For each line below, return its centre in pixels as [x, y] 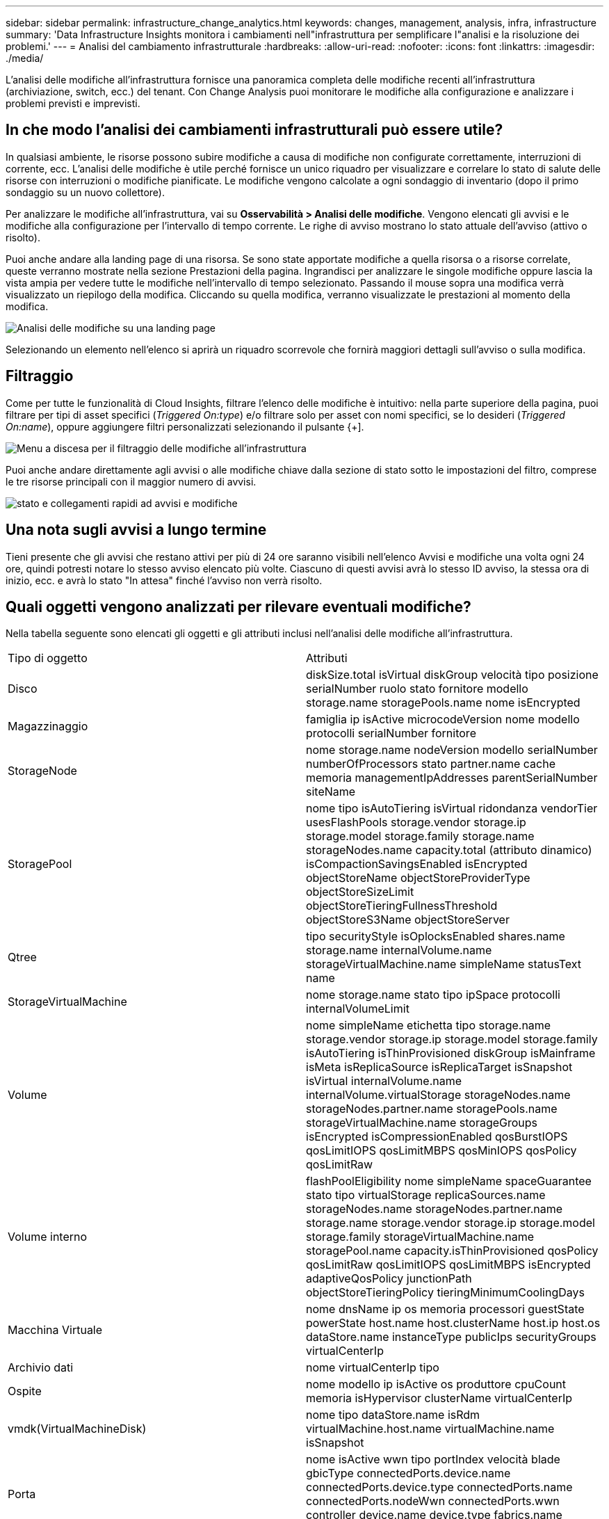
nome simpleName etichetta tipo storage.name [429, 1026]
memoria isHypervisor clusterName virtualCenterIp [439, 1398]
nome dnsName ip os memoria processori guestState [445, 1309]
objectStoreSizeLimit [360, 892]
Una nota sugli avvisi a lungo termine [136, 530]
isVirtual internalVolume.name [384, 1081]
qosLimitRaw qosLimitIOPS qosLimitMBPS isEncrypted [448, 1265]
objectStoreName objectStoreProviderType [418, 878]
